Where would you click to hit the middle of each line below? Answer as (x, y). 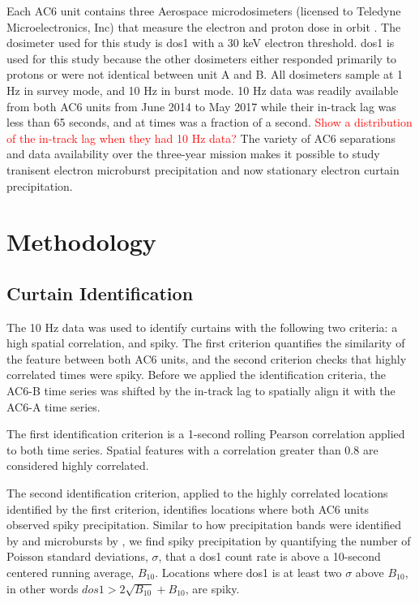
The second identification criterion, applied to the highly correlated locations (197, 493)
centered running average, (71, 573)
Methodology (81, 241)
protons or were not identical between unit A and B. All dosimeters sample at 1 (205, 74)
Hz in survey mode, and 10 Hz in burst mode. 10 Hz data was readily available (203, 90)
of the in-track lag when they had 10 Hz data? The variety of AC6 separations (201, 138)
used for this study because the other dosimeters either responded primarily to (202, 58)
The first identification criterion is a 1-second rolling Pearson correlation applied (206, 434)
